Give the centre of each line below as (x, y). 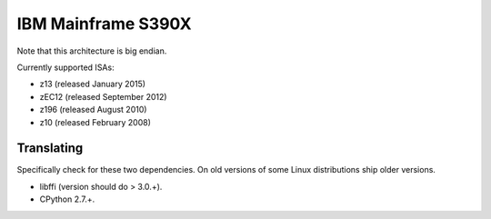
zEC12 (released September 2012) (103, 96)
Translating (50, 149)
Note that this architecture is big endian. (92, 51)
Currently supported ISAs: (65, 67)
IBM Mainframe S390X (104, 24)
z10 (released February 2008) (95, 122)
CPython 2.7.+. (67, 199)
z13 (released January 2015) (92, 84)
